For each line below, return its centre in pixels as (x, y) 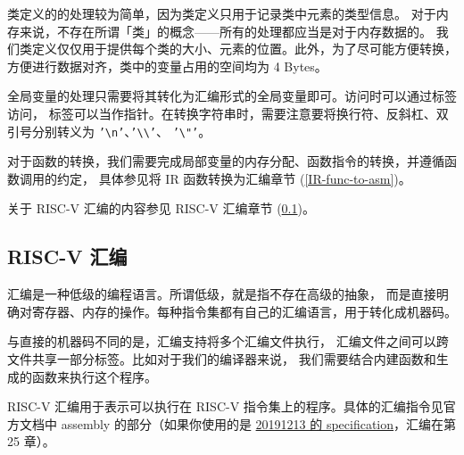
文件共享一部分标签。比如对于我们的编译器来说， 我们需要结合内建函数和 (222, 358)
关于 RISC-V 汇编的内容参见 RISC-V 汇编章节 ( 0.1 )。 (161, 208)
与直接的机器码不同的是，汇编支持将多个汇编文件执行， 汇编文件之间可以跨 (228, 341)
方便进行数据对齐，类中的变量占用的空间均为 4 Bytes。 (167, 66)
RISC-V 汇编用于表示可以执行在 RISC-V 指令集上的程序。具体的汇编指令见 (225, 406)
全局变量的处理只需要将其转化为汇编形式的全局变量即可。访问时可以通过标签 (232, 96)
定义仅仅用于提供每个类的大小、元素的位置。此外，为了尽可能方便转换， (244, 49)
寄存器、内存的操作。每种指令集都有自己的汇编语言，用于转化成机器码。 (244, 311)
